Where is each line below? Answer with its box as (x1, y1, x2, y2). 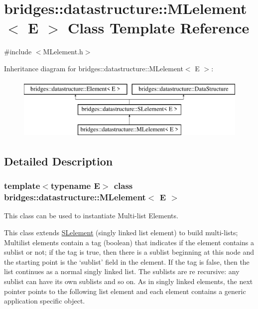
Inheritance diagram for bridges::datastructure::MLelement (4, 63, 183, 73)
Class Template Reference (68, 17, 250, 38)
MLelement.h (43, 46, 83, 57)
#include (4, 46, 32, 57)
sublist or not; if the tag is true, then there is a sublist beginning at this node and (4, 247, 254, 257)
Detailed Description (4, 153, 113, 168)
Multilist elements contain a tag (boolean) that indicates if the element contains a (4, 237, 254, 247)
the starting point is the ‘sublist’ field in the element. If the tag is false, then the (4, 256, 250, 267)
